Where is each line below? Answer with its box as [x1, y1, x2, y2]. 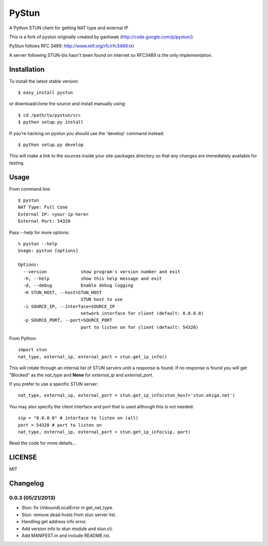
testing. [9, 159, 25, 166]
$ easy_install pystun [18, 90, 73, 95]
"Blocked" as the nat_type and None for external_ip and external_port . [9, 372, 153, 378]
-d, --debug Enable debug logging [23, 283, 134, 288]
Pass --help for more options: [9, 229, 69, 235]
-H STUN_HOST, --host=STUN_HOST [23, 290, 102, 295]
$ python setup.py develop [18, 142, 84, 148]
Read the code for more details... [9, 440, 76, 446]
